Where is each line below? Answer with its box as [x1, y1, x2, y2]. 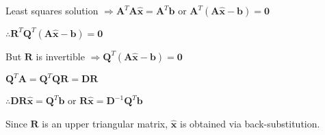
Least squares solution [5, 3, 99, 17]
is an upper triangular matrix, [42, 116, 168, 130]
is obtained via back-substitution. [179, 116, 320, 130]
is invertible [36, 49, 85, 63]
